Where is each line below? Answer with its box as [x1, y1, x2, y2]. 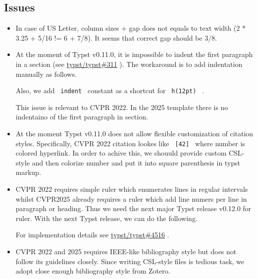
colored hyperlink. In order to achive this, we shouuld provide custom [15, 148, 227, 158]
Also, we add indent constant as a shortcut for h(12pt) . [15, 85, 205, 96]
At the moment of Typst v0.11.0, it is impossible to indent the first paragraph [15, 49, 253, 59]
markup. [15, 167, 41, 177]
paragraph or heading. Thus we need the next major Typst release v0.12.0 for [15, 203, 252, 214]
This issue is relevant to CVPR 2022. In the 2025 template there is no [15, 102, 228, 112]
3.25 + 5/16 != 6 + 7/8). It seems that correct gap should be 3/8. [15, 32, 217, 43]
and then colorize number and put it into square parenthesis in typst [32, 157, 241, 167]
